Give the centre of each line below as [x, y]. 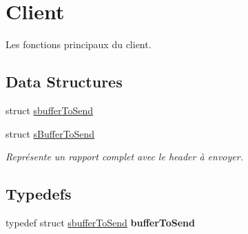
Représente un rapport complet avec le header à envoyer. [124, 157]
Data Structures [64, 82]
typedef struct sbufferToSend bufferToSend [100, 222]
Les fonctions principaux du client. [79, 44]
